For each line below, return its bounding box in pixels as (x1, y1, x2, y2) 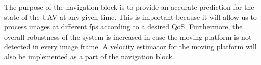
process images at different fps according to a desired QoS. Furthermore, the (4, 21, 243, 32)
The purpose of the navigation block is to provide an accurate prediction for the (4, 2, 254, 12)
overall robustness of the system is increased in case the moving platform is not (4, 31, 252, 42)
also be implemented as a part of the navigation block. (4, 51, 174, 61)
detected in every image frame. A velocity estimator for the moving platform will (4, 41, 257, 52)
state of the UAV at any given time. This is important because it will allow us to (4, 11, 257, 22)
